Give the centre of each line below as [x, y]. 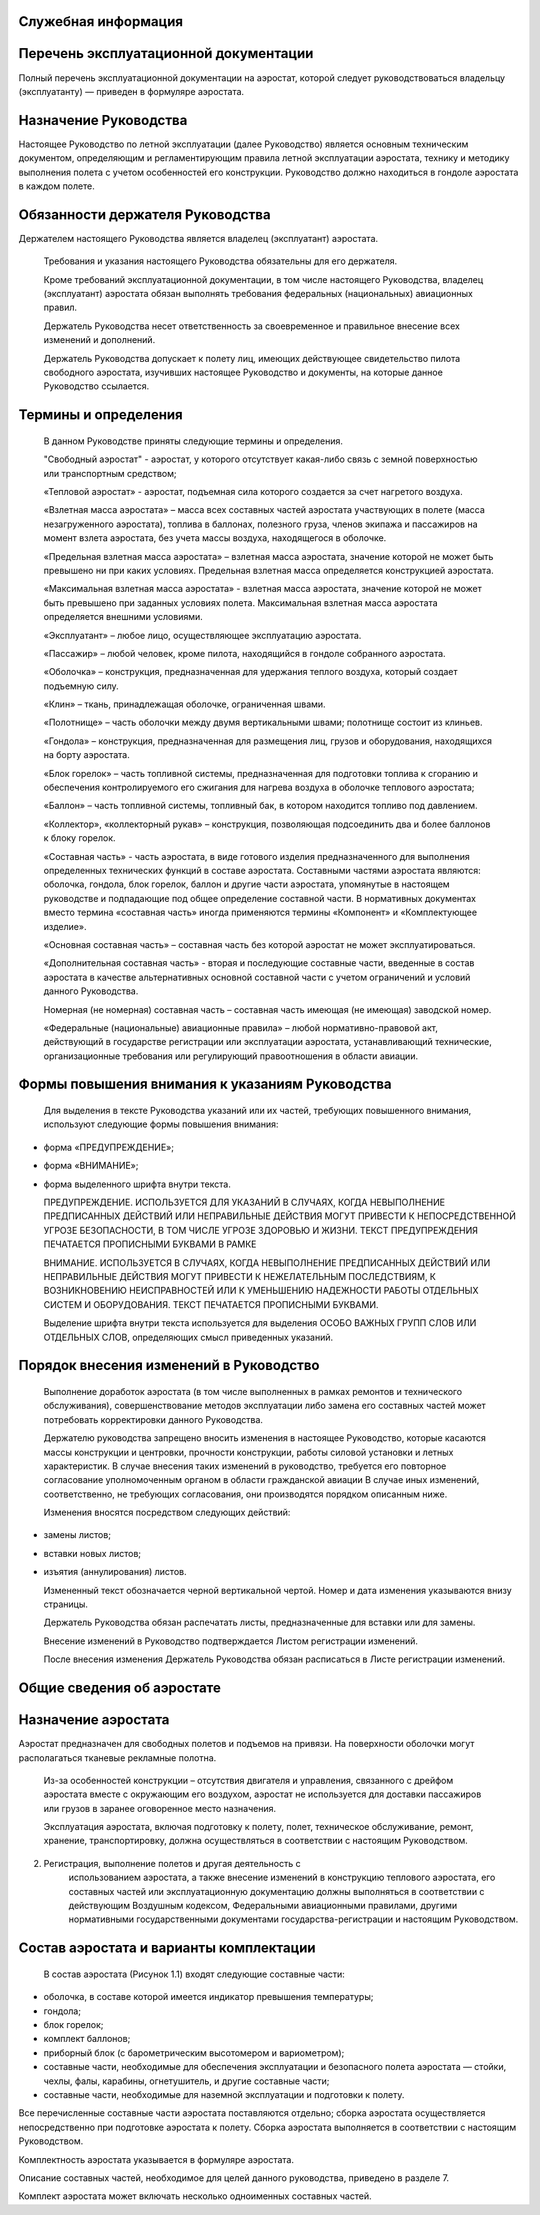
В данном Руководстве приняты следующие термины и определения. [193, 441]
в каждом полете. [56, 186]
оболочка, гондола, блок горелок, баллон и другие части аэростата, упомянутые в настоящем [246, 884]
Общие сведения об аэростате [120, 1688]
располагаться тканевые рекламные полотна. [117, 1757]
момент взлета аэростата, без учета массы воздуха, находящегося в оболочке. [215, 538]
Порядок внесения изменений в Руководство [169, 1365]
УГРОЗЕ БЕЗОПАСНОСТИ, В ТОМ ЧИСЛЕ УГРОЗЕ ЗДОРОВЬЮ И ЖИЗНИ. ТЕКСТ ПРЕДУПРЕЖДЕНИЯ [261, 1230]
